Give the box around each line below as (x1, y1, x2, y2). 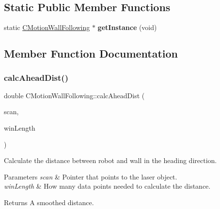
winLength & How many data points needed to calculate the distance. (4, 181, 211, 191)
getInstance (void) (97, 22, 157, 32)
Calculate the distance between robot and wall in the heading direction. (4, 155, 217, 165)
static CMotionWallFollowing (4, 22, 90, 32)
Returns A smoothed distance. (4, 197, 94, 207)
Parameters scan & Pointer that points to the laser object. (4, 171, 177, 181)
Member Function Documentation (4, 46, 178, 61)
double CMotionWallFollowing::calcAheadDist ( (4, 90, 145, 100)
